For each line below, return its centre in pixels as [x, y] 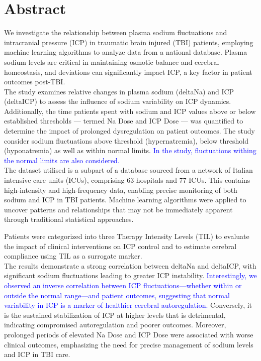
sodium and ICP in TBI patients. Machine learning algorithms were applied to [125, 200]
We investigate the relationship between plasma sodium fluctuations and [116, 32]
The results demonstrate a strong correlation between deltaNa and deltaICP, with [130, 265]
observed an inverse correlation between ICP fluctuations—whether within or [123, 285]
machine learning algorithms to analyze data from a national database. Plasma [126, 52]
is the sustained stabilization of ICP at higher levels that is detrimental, [115, 315]
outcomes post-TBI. [35, 82]
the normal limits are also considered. [62, 160]
